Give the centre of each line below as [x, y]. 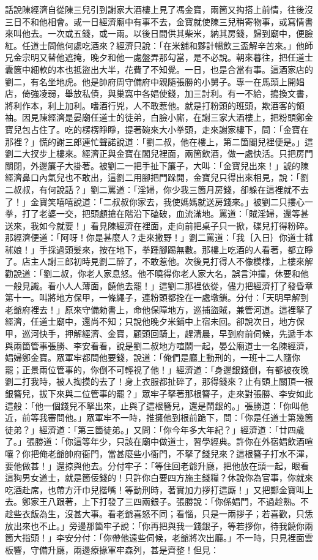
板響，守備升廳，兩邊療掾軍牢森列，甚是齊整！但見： [112, 549]
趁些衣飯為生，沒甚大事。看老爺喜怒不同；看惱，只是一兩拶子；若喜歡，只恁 [159, 513]
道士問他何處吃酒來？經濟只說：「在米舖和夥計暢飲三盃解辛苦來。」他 [167, 45]
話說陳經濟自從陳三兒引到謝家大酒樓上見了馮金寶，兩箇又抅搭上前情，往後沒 [159, 9]
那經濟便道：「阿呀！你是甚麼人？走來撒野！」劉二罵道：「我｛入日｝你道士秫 [159, 237]
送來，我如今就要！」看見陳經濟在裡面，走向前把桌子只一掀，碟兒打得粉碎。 [159, 225]
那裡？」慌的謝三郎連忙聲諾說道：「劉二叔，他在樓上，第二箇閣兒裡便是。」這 [159, 141]
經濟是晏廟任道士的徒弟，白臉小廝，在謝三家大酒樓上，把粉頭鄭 [176, 117]
